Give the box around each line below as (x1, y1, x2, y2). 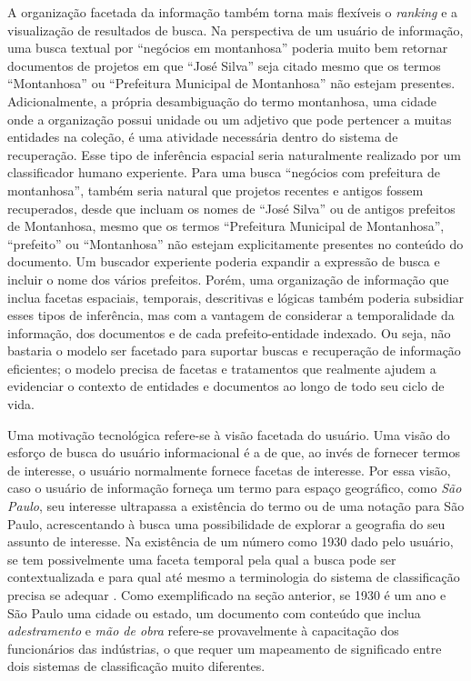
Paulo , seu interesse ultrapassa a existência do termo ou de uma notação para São (7, 496, 465, 516)
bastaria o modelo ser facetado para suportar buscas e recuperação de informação (7, 341, 461, 360)
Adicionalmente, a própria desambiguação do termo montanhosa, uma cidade (7, 91, 436, 110)
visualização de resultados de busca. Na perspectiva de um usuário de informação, (7, 20, 464, 39)
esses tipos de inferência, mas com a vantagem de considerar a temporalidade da (7, 305, 455, 325)
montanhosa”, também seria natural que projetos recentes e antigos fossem (7, 180, 424, 199)
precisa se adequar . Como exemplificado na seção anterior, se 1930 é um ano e (7, 586, 446, 604)
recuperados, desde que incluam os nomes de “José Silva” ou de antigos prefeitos (7, 198, 456, 217)
